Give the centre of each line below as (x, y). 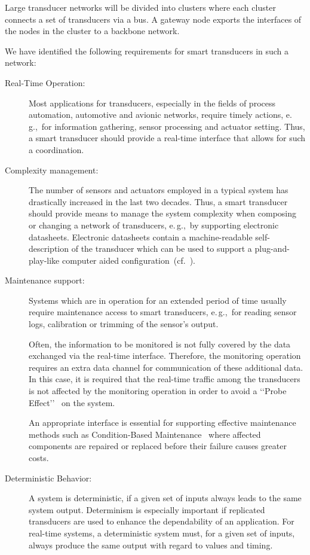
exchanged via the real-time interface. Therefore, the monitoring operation (165, 356)
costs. (39, 458)
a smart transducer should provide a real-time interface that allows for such (167, 138)
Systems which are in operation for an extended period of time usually (158, 300)
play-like (44, 260)
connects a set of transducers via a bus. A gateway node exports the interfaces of (153, 19)
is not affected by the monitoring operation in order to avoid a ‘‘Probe (158, 391)
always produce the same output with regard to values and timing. (151, 545)
